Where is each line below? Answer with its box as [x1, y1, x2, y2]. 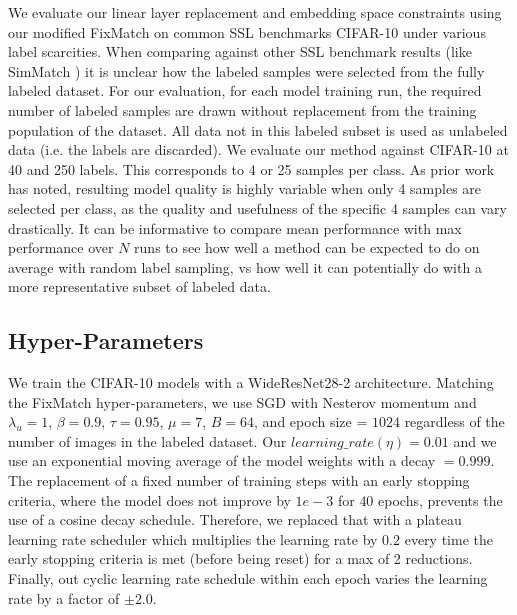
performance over [8, 237, 114, 258]
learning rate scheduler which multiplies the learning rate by [8, 528, 378, 549]
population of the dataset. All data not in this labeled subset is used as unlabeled [8, 119, 508, 140]
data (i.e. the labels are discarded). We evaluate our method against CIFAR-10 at [8, 139, 509, 160]
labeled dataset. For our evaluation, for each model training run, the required [8, 80, 482, 101]
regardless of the [404, 411, 505, 432]
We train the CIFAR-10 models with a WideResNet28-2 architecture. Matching [8, 372, 494, 393]
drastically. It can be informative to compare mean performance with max [8, 217, 462, 238]
